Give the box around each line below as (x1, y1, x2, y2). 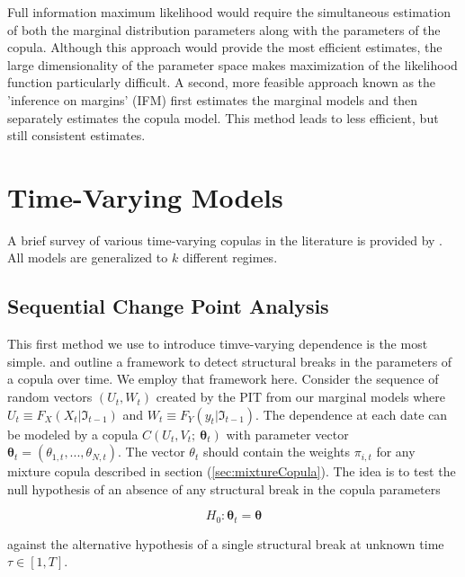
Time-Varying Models (7, 178, 283, 215)
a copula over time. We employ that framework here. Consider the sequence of (7, 369, 439, 388)
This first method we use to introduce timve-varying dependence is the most (7, 334, 428, 353)
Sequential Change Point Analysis (7, 292, 329, 320)
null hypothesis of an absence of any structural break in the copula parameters (7, 479, 441, 498)
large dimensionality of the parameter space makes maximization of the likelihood (7, 55, 458, 74)
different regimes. (182, 248, 278, 267)
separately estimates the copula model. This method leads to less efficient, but (7, 108, 439, 127)
